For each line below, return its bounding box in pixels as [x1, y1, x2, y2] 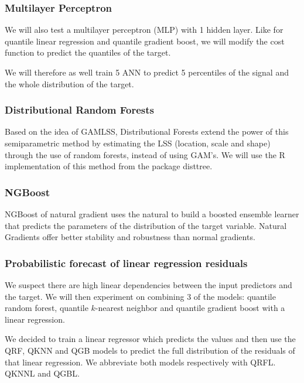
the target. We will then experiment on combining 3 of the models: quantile [5, 290, 276, 302]
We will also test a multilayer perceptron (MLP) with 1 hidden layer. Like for [5, 23, 283, 36]
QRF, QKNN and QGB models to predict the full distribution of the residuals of [5, 344, 295, 356]
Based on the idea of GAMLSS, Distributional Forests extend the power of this [5, 125, 289, 138]
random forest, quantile [5, 302, 88, 314]
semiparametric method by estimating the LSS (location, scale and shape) [5, 137, 271, 149]
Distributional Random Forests [5, 102, 155, 117]
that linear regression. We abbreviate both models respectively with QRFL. [5, 355, 276, 368]
